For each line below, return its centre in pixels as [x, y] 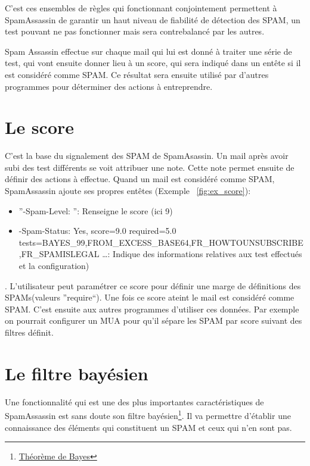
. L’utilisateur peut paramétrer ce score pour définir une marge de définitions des [153, 285]
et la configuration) [54, 266]
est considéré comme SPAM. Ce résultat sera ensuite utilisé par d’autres [137, 74]
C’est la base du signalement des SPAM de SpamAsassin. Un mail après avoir [147, 156]
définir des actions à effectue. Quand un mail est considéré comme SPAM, [140, 179]
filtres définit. [29, 332]
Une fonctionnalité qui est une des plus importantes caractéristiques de [134, 401]
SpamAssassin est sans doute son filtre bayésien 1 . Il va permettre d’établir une [148, 415]
